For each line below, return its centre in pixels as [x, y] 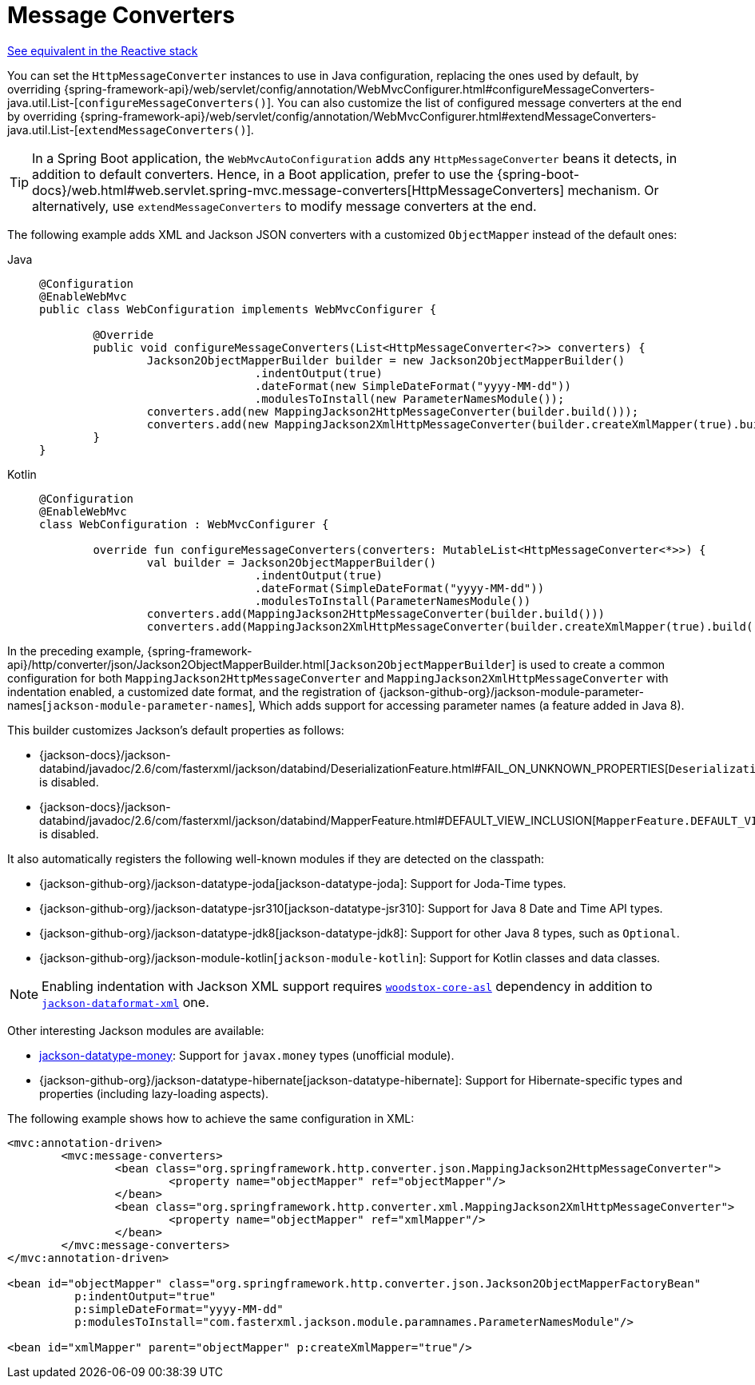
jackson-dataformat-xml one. [125, 1002]
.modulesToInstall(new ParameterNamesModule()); [409, 398]
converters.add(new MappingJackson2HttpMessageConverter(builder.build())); [393, 411]
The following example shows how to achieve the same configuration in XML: [211, 1118]
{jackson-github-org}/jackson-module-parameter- [511, 691]
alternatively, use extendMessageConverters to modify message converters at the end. [284, 206]
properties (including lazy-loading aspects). [154, 1093]
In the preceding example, [76, 651]
